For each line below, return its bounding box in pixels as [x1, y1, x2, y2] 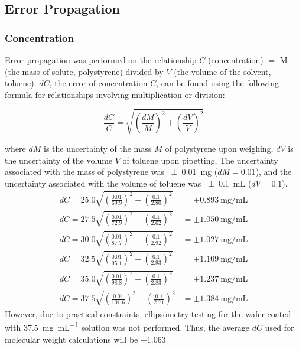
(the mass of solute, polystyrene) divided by [5, 65, 164, 77]
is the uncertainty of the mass [44, 142, 152, 154]
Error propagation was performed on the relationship [5, 54, 197, 66]
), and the [255, 165, 292, 178]
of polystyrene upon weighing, [165, 142, 274, 154]
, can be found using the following [156, 77, 279, 89]
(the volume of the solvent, [174, 65, 271, 77]
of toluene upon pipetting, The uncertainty [122, 154, 278, 166]
